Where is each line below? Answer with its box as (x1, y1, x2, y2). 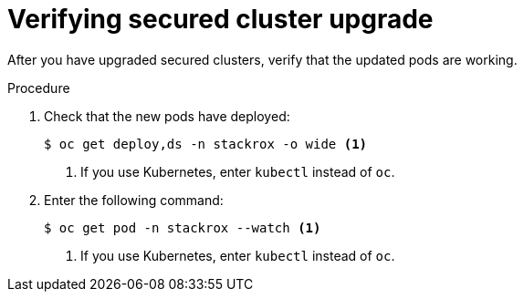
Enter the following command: (44, 191, 224, 208)
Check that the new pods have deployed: (44, 108, 290, 124)
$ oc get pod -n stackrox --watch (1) (44, 220, 321, 235)
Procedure (7, 79, 70, 96)
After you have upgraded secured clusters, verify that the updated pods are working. (7, 51, 518, 67)
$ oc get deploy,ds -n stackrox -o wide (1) (44, 136, 368, 151)
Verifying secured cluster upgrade (7, 4, 434, 35)
